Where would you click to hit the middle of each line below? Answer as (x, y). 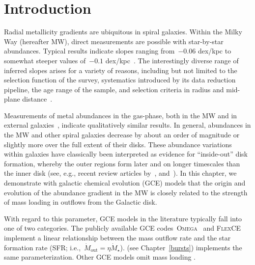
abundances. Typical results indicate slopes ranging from (89, 51)
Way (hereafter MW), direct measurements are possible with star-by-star (114, 41)
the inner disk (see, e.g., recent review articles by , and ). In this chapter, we (120, 173)
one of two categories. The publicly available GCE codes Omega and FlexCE (123, 228)
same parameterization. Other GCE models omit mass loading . (100, 257)
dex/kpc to (214, 51)
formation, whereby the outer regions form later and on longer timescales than (122, 163)
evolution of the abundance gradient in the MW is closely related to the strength (126, 192)
